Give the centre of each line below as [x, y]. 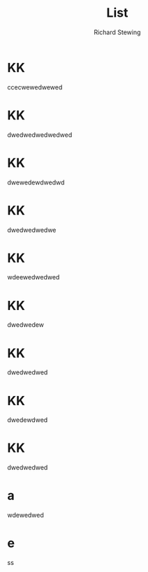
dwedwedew [25, 325]
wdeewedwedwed [34, 277]
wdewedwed [25, 515]
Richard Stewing [117, 32]
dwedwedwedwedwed [40, 135]
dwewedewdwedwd [36, 182]
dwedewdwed [28, 420]
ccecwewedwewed [35, 87]
